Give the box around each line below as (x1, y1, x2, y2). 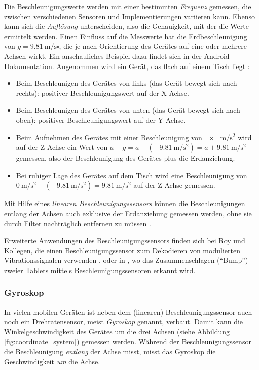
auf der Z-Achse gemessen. (133, 180, 215, 190)
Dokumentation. (4, 60, 54, 71)
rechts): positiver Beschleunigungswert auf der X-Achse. (16, 87, 189, 98)
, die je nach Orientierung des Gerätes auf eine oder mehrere (59, 41, 247, 51)
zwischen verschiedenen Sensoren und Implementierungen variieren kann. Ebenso (4, 11, 255, 21)
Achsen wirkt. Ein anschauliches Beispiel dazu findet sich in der (4, 50, 202, 61)
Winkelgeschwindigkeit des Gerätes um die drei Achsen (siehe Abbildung (4, 326, 230, 337)
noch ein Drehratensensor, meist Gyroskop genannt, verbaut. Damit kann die (4, 316, 243, 327)
